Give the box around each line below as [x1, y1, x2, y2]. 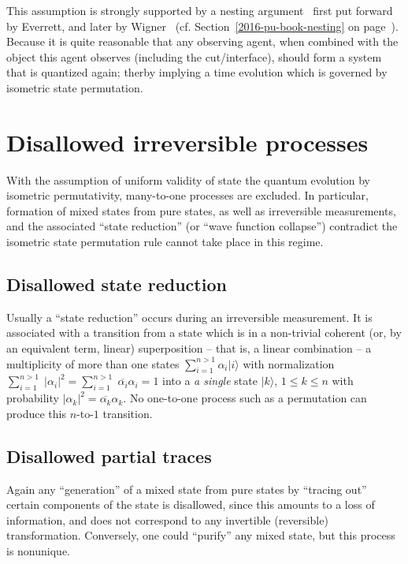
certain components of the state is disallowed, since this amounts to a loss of [6, 496, 375, 513]
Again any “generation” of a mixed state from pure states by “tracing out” [6, 480, 367, 497]
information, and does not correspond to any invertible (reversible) [6, 511, 328, 528]
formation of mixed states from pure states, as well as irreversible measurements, [6, 202, 396, 219]
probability [6, 390, 59, 406]
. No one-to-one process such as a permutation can [123, 390, 367, 406]
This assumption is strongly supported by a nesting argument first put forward [6, 2, 393, 18]
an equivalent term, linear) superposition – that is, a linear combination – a [6, 340, 372, 357]
